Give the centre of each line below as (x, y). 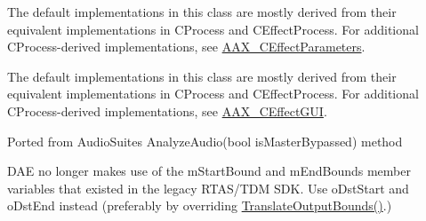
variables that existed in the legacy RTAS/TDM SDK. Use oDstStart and (208, 188)
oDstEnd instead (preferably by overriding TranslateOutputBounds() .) (200, 205)
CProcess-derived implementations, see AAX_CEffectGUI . (167, 110)
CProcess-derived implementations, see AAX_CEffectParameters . (186, 47)
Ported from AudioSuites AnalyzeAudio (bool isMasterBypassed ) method (205, 141)
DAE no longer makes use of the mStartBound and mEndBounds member (209, 171)
